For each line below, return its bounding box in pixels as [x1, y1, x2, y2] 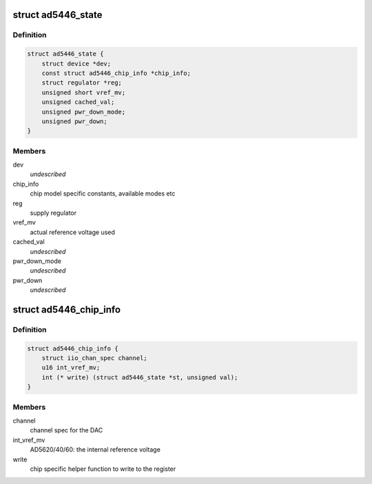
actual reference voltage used [30, 228, 115, 236]
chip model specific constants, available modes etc [30, 189, 176, 198]
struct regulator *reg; [41, 79, 122, 87]
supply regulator [30, 209, 77, 217]
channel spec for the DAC [30, 426, 103, 434]
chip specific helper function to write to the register [30, 465, 176, 473]
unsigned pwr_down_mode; [41, 107, 126, 116]
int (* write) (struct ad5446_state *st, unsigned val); [41, 373, 238, 381]
